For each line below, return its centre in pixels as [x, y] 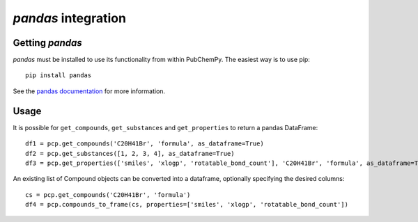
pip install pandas [59, 76]
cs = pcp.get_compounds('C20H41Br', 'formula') [108, 195]
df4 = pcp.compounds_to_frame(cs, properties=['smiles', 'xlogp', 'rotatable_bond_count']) [187, 205]
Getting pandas [48, 43]
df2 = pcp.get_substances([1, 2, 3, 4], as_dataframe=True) [130, 153]
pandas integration [70, 18]
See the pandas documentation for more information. [89, 91]
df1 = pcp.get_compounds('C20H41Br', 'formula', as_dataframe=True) [145, 144]
